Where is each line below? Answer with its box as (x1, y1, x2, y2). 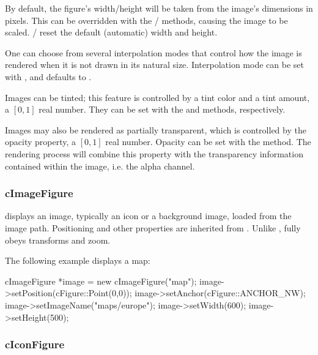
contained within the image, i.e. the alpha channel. (5, 159, 195, 172)
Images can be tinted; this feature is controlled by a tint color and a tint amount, (5, 91, 310, 103)
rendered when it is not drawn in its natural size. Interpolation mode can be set (5, 58, 304, 71)
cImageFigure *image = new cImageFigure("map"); (5, 274, 197, 287)
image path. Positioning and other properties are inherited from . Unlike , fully (5, 221, 301, 234)
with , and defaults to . (5, 70, 92, 83)
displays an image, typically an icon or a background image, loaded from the (5, 209, 292, 222)
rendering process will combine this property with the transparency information (5, 147, 303, 160)
